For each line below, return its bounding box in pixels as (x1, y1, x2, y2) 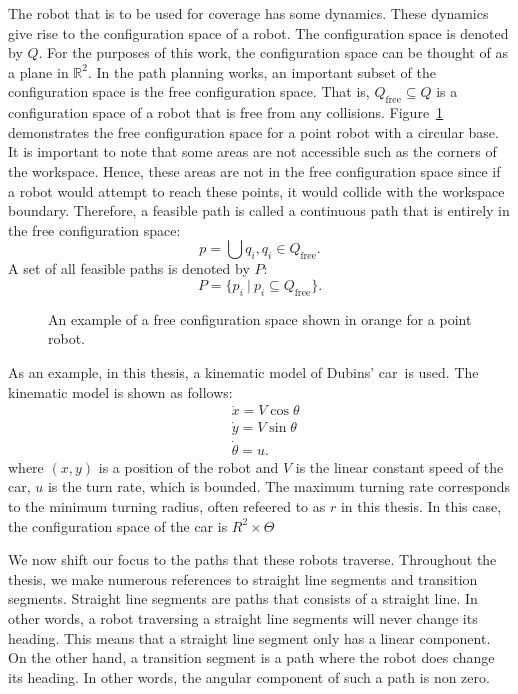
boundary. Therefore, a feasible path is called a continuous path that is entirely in (8, 200, 510, 221)
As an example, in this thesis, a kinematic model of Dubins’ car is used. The (8, 361, 479, 382)
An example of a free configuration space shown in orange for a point (48, 308, 472, 329)
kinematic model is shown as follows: (8, 381, 233, 402)
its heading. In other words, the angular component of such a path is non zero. (8, 666, 490, 687)
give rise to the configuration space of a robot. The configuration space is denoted (8, 22, 509, 43)
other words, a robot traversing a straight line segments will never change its (8, 608, 478, 628)
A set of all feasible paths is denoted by (8, 258, 250, 279)
